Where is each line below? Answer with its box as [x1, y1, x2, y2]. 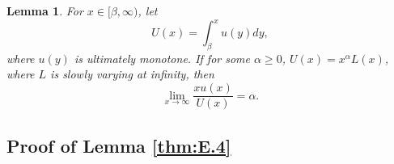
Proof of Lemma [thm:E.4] [6, 132, 231, 158]
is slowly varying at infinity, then [50, 65, 214, 82]
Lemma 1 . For [6, 2, 83, 19]
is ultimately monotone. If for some [74, 49, 251, 66]
